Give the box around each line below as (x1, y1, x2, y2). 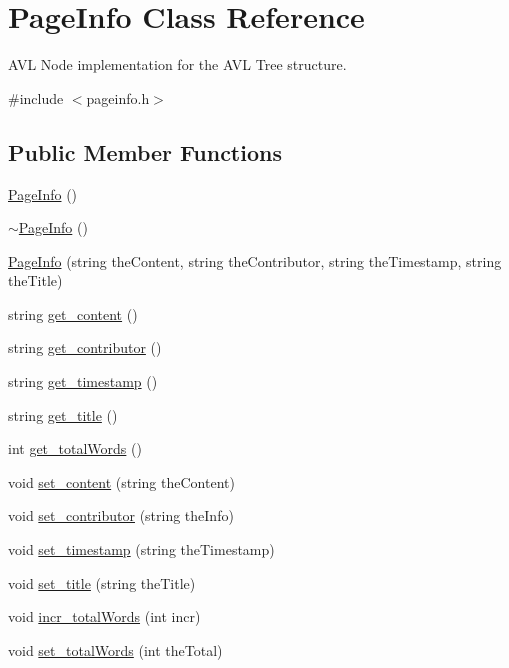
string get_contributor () (8, 337, 162, 358)
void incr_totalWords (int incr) (8, 606, 201, 627)
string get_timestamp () (8, 371, 158, 392)
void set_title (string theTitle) (8, 572, 196, 593)
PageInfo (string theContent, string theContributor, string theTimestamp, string (8, 250, 502, 271)
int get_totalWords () (8, 438, 142, 459)
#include (8, 87, 64, 108)
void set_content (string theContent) (8, 471, 235, 492)
